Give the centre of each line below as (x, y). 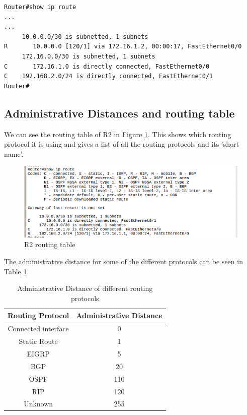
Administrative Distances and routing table (119, 113)
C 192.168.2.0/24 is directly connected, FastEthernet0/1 (109, 76)
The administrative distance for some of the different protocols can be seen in (123, 261)
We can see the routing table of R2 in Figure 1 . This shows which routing (118, 134)
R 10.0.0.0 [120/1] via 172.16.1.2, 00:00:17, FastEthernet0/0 (123, 47)
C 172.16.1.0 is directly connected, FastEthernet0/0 (107, 66)
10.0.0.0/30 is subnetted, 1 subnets (85, 37)
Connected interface (38, 329)
